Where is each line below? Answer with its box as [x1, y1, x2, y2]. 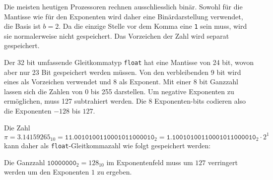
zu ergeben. [97, 167, 132, 177]
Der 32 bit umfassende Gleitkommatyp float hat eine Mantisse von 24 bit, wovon [4, 57, 254, 67]
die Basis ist [4, 21, 41, 31]
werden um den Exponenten [4, 167, 89, 177]
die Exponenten [4, 106, 52, 116]
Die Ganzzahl [4, 157, 45, 167]
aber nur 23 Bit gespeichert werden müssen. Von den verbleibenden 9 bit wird [4, 66, 241, 77]
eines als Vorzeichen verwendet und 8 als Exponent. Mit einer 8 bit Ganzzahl [4, 76, 238, 87]
